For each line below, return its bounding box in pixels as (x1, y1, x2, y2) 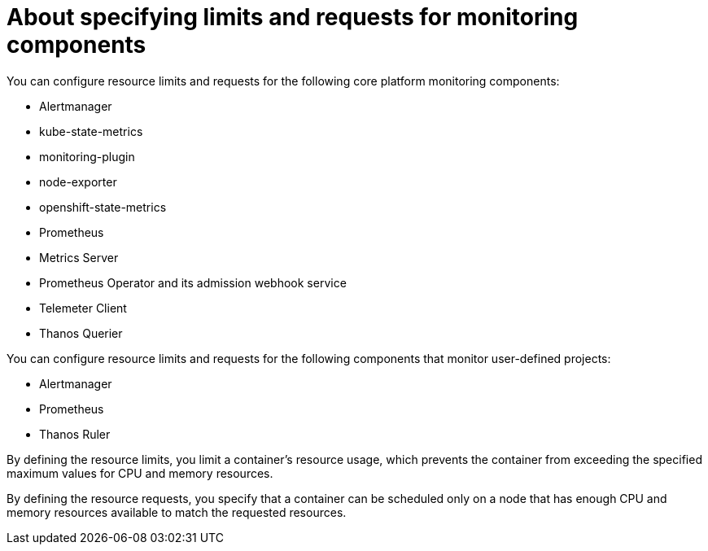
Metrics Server (39, 250, 119, 265)
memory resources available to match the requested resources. (7, 505, 347, 519)
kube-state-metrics (39, 124, 143, 138)
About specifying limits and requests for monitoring (7, 3, 579, 31)
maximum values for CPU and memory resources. (7, 466, 273, 480)
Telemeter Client (39, 300, 127, 315)
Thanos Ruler (39, 426, 111, 441)
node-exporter (39, 174, 117, 189)
